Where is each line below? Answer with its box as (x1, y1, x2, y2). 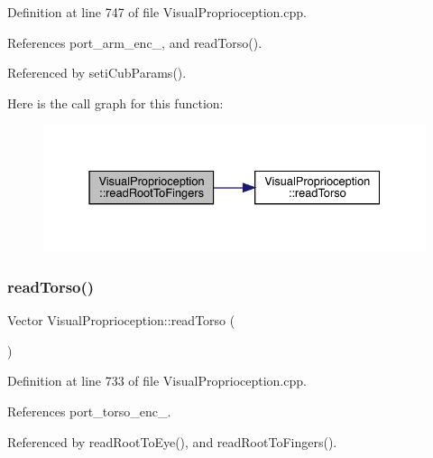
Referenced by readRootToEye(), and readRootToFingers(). (7, 432, 337, 451)
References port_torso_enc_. (7, 402, 171, 421)
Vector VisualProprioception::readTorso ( (7, 311, 235, 330)
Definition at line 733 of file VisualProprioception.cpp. (7, 371, 307, 390)
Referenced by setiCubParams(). (7, 63, 187, 82)
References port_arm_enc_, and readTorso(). (7, 33, 263, 51)
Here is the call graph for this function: (7, 93, 224, 112)
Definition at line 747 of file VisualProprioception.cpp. (7, 3, 307, 21)
